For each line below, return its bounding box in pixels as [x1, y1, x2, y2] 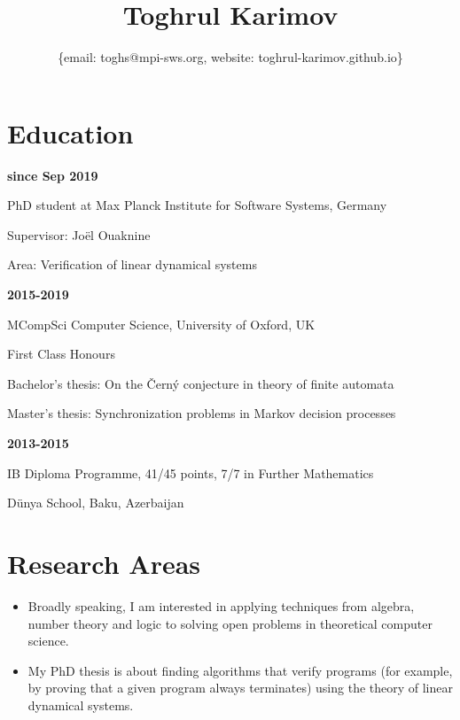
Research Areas [7, 545, 201, 581]
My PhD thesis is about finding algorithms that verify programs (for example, [27, 661, 453, 679]
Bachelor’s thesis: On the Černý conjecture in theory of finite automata [7, 374, 394, 392]
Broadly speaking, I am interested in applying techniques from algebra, [27, 596, 415, 615]
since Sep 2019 [7, 166, 98, 184]
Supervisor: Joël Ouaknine [7, 225, 151, 244]
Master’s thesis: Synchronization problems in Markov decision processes [7, 404, 396, 422]
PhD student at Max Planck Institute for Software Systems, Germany [7, 196, 387, 214]
